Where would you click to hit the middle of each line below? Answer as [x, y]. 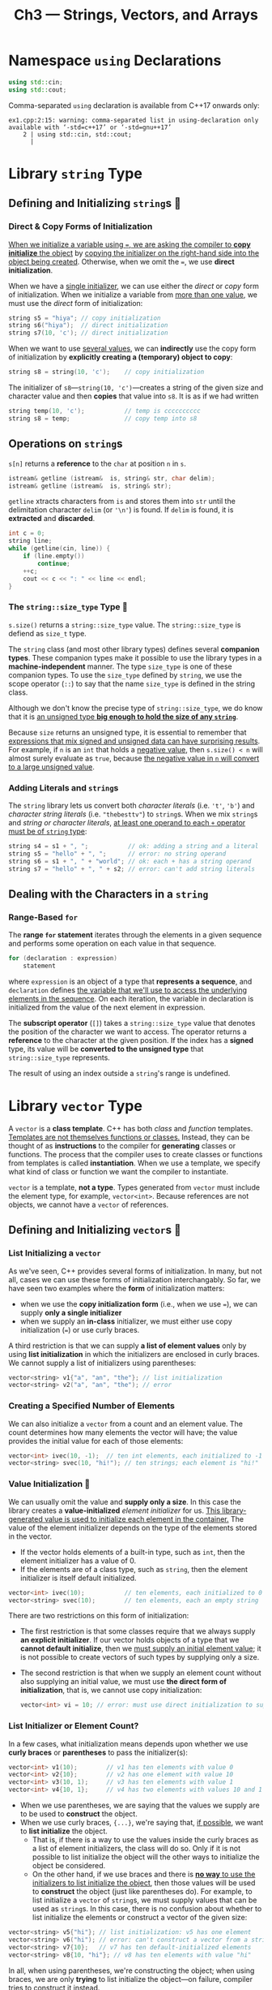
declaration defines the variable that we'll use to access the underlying [128, 990]
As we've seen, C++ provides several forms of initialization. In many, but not [135, 1271]
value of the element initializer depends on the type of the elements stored [133, 1527]
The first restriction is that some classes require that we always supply [138, 1631]
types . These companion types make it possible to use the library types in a [135, 657]
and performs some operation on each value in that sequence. [113, 944]
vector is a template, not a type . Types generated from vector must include [134, 1187]
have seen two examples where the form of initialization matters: [117, 1288]
